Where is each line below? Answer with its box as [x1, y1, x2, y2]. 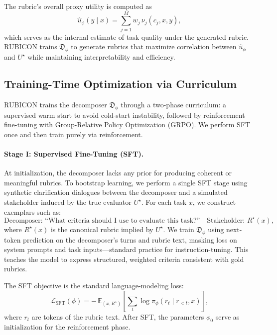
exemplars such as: [4, 206, 61, 217]
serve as [215, 311, 240, 322]
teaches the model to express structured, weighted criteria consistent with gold [4, 253, 244, 264]
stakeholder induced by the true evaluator [4, 197, 132, 207]
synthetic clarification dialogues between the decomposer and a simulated [4, 187, 228, 197]
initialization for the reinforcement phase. [4, 322, 131, 332]
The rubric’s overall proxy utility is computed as [4, 1, 152, 11]
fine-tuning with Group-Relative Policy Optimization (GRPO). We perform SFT [4, 119, 251, 130]
